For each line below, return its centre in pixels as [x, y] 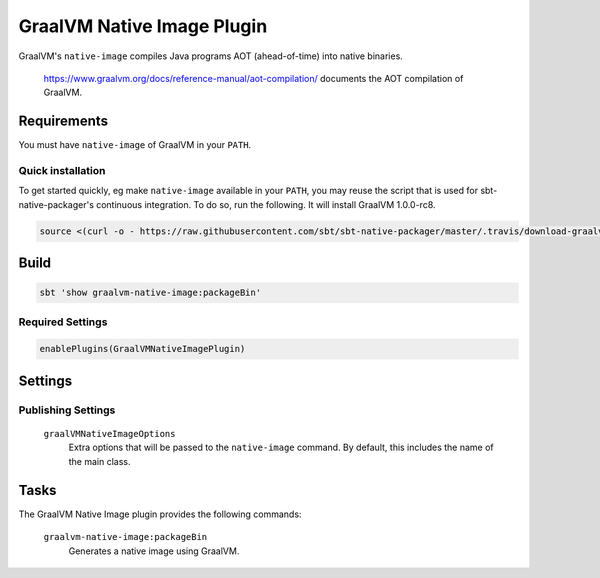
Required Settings [63, 322]
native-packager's [56, 204]
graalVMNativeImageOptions [109, 434]
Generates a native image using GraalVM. [154, 551]
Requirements [63, 121]
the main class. [99, 461]
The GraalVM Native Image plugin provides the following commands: [160, 514]
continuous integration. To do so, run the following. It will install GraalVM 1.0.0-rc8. [265, 204]
